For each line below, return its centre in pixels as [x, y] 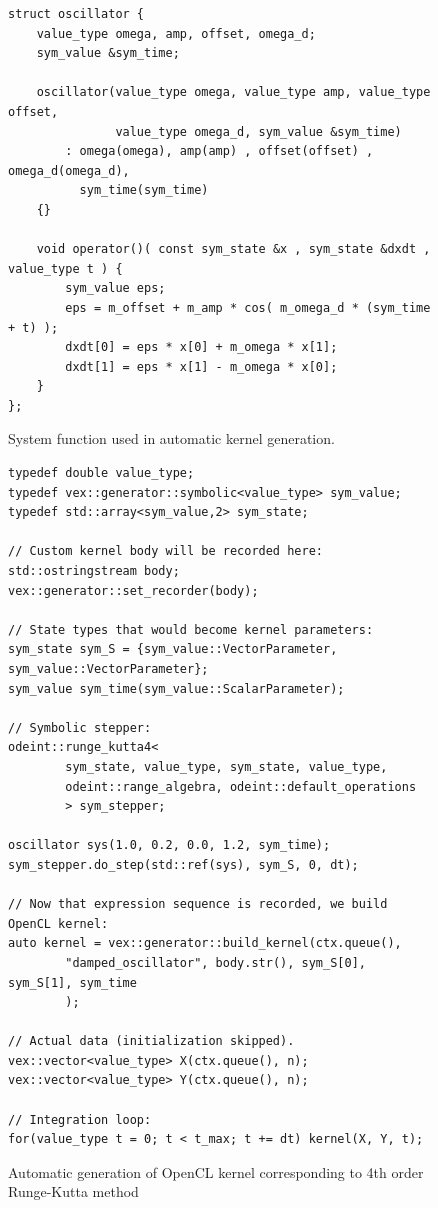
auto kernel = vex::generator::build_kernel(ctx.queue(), [205, 943]
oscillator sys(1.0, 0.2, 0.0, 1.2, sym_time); [169, 845]
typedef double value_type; [101, 473]
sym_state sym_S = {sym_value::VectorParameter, [173, 649]
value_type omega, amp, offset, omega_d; [176, 33]
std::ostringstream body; [94, 571]
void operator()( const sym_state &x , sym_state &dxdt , [233, 249]
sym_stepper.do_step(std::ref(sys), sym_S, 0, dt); [183, 864]
